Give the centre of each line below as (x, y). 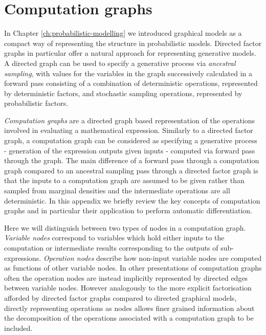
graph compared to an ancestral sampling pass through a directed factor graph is (131, 170)
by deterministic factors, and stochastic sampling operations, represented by (123, 93)
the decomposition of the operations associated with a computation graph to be (129, 318)
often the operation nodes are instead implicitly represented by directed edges (126, 277)
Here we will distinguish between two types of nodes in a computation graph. (125, 227)
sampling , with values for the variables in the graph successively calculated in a (128, 73)
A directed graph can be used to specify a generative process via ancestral (120, 63)
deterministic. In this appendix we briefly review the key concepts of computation (132, 200)
